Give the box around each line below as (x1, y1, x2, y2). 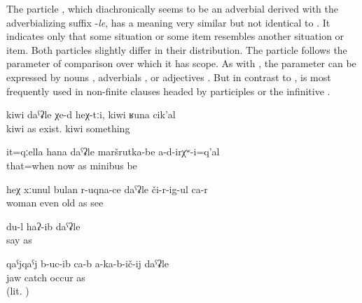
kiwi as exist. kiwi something (6, 120, 130, 135)
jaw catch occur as (6, 269, 85, 284)
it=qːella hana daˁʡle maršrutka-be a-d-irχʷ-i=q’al (6, 144, 220, 159)
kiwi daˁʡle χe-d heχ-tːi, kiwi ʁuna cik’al (6, 107, 176, 122)
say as (6, 232, 32, 247)
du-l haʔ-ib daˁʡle (6, 218, 81, 233)
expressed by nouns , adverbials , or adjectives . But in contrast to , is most (6, 69, 331, 84)
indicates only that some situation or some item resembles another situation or (6, 29, 344, 43)
